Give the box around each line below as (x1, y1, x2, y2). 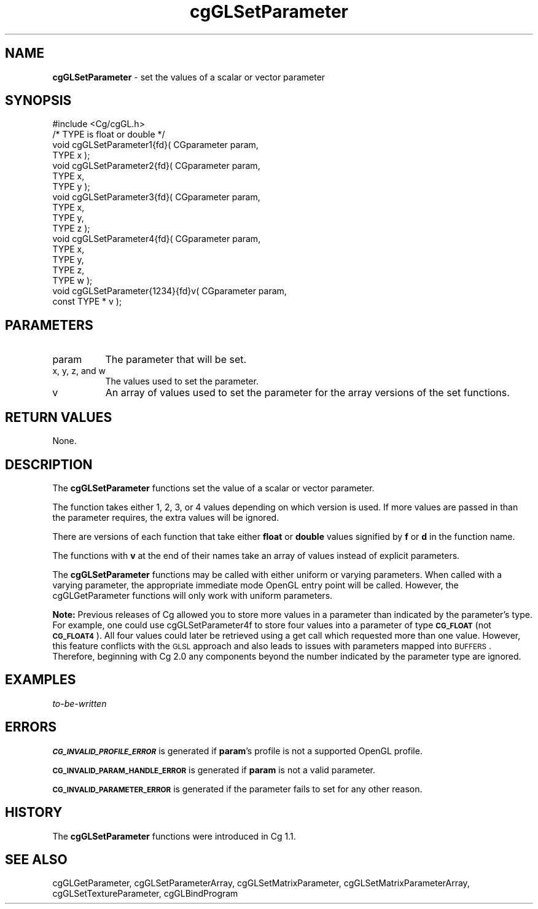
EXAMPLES (5, 672, 76, 688)
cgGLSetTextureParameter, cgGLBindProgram (52, 888, 238, 899)
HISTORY (5, 805, 63, 821)
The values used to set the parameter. (105, 376, 259, 387)
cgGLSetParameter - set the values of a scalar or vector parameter (52, 71, 326, 82)
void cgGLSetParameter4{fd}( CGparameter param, (52, 233, 261, 244)
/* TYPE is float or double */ (52, 129, 165, 140)
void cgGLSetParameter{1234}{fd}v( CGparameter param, (52, 286, 287, 297)
